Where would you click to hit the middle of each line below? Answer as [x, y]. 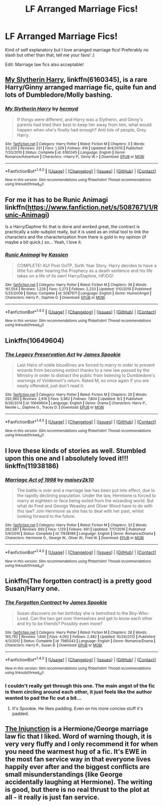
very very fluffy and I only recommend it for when [81, 744]
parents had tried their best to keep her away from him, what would [84, 125]
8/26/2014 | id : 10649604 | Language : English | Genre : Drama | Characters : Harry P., [76, 403]
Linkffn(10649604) [35, 341]
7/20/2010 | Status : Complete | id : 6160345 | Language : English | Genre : [65, 152]
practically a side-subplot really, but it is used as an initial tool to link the [77, 232]
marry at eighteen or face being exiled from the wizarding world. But [85, 501]
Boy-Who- [139, 613]
